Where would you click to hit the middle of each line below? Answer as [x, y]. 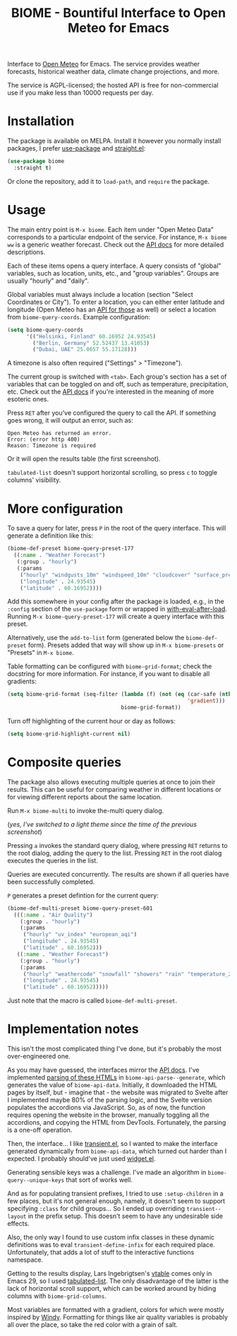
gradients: [22, 681]
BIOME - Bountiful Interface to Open [119, 13]
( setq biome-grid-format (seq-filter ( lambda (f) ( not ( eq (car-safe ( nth [120, 694]
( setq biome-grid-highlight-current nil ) [69, 734]
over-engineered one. [39, 1056]
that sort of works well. [99, 1180]
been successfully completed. [51, 882]
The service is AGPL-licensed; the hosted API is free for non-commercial [113, 85]
